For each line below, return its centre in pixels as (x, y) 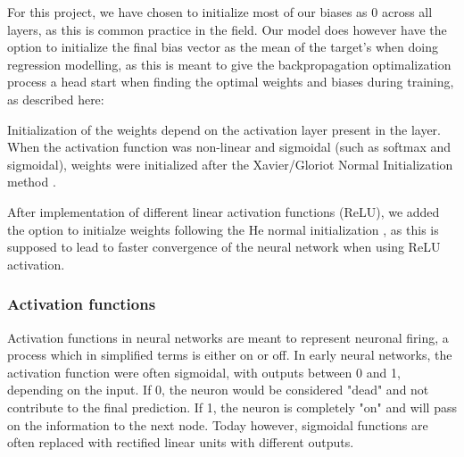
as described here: (56, 99)
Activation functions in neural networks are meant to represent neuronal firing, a (228, 337)
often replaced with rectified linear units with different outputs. (181, 442)
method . (32, 182)
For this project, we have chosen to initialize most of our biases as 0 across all (220, 12)
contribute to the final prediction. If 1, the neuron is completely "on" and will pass (232, 407)
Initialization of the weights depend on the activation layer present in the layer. (224, 129)
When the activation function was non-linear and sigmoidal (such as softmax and (229, 147)
